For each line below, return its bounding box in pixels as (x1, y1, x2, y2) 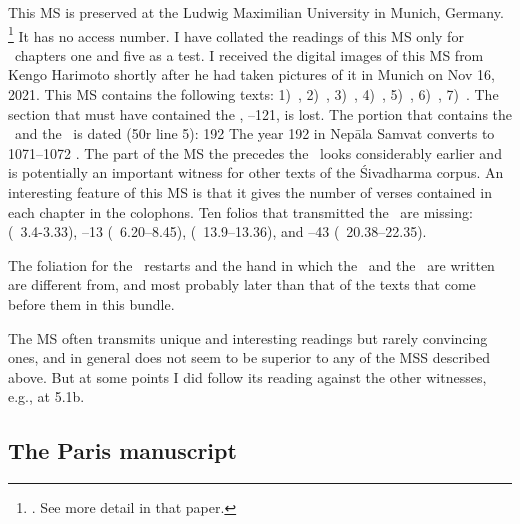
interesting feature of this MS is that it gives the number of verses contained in (8, 182, 492, 202)
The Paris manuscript (8, 435, 237, 466)
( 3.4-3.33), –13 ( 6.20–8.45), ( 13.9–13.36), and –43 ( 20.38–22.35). (8, 221, 427, 242)
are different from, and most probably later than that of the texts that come (8, 274, 476, 295)
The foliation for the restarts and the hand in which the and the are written (8, 254, 495, 275)
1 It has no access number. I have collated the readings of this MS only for (8, 22, 464, 46)
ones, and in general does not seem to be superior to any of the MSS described (8, 347, 490, 368)
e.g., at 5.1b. (8, 386, 85, 407)
